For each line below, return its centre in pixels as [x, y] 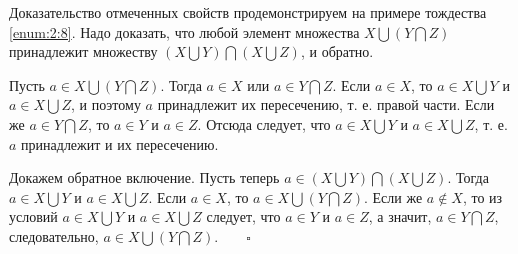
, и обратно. [337, 51]
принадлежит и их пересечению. [120, 143]
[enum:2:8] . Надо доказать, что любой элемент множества [184, 31]
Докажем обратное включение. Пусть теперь [144, 177]
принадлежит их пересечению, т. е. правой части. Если [326, 104]
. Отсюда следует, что [264, 123]
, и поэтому [105, 104]
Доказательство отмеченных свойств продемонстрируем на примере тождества [248, 12]
